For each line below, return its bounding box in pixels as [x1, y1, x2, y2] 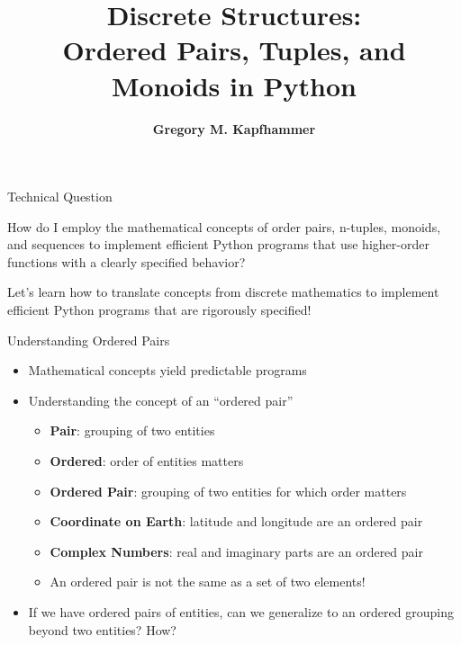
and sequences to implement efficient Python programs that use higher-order [7, 235, 429, 254]
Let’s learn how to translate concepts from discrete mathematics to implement [7, 282, 439, 301]
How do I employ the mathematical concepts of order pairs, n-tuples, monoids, [7, 217, 441, 236]
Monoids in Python [112, 67, 357, 103]
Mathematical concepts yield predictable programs [28, 361, 307, 380]
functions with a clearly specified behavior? [7, 252, 246, 271]
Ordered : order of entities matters [50, 452, 244, 470]
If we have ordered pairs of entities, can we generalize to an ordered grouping [28, 603, 454, 621]
